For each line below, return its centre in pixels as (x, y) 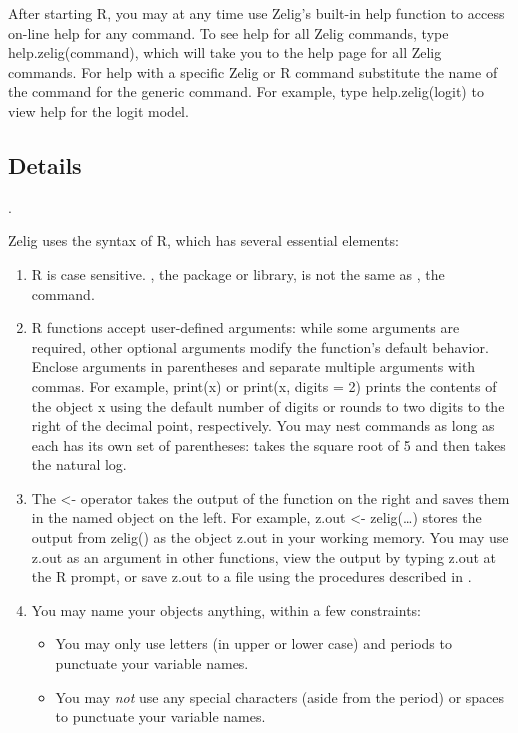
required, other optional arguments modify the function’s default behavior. (260, 346)
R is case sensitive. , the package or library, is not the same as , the (238, 273)
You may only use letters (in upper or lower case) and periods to (253, 643)
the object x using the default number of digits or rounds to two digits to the (268, 405)
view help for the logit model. (98, 110)
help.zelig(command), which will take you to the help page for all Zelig (225, 52)
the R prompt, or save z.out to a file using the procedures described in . (251, 576)
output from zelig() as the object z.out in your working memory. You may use (270, 537)
